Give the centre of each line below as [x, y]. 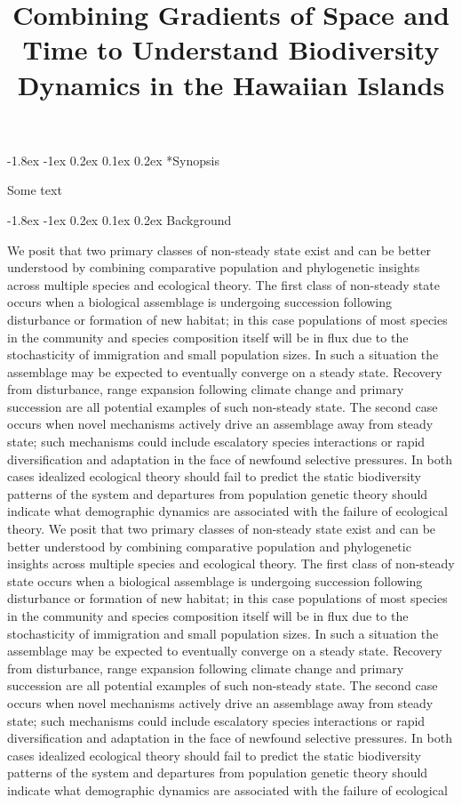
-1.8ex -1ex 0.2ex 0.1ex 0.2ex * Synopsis [113, 160]
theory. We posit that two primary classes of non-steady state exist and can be [222, 529]
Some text [35, 190]
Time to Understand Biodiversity [231, 49]
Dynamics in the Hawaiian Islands [231, 84]
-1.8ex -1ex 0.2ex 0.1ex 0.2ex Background [119, 219]
